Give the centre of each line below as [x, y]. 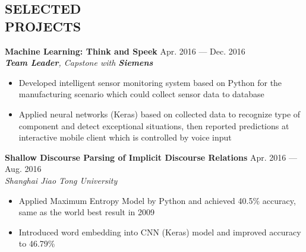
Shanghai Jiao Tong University [61, 180]
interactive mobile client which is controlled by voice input [125, 137]
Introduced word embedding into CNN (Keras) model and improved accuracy [160, 232]
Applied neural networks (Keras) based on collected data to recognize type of [160, 114]
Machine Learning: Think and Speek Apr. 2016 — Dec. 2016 [125, 51]
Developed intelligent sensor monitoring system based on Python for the [150, 82]
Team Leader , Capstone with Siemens [79, 63]
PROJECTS [43, 26]
